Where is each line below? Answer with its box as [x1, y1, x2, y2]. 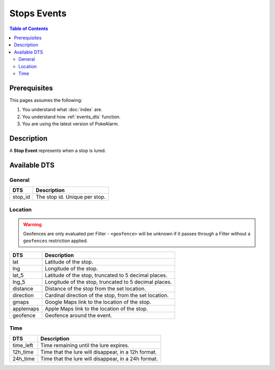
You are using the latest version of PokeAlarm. [22, 120, 119, 127]
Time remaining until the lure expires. [40, 341, 129, 349]
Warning [23, 221, 42, 227]
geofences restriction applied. [23, 237, 88, 244]
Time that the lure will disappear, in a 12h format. [40, 348, 157, 355]
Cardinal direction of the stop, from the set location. [45, 292, 169, 299]
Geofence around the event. [45, 311, 112, 319]
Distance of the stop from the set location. [45, 285, 146, 292]
